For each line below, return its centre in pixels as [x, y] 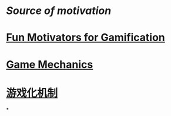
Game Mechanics [50, 64]
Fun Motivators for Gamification [86, 38]
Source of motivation [59, 11]
